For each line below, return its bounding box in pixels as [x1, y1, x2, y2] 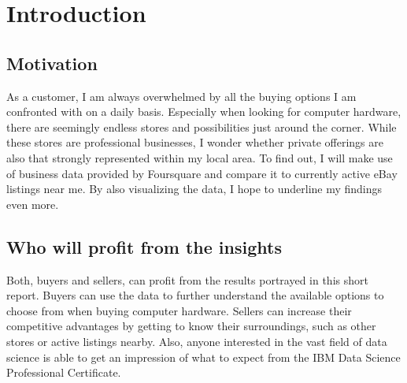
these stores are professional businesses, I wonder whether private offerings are [6, 134, 383, 151]
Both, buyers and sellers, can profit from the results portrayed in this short [6, 271, 368, 288]
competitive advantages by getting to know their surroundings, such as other [6, 318, 376, 334]
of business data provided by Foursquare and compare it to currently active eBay [6, 165, 398, 181]
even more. [6, 195, 59, 212]
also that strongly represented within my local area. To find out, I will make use [6, 149, 393, 165]
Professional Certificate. [6, 364, 121, 381]
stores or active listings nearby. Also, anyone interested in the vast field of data [6, 333, 387, 349]
